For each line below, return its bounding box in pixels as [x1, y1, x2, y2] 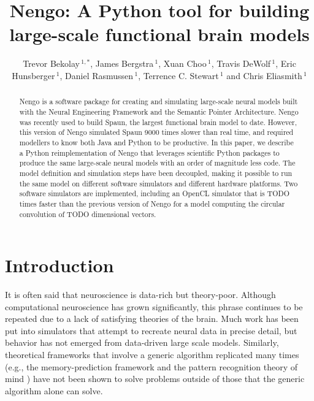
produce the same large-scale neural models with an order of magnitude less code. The [19, 158, 296, 168]
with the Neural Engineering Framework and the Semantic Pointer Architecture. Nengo [19, 106, 299, 116]
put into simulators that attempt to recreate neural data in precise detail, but [5, 324, 297, 337]
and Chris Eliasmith [226, 69, 302, 82]
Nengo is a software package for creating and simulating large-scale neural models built [19, 96, 298, 107]
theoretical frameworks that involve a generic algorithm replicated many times [5, 348, 299, 361]
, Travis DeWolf [211, 57, 271, 70]
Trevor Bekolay [23, 57, 80, 70]
